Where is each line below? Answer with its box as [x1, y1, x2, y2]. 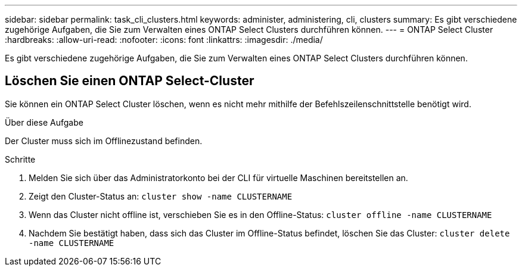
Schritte [5, 154, 36, 164]
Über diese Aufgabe [5, 117, 83, 127]
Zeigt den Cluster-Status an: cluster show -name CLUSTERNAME [29, 191, 293, 201]
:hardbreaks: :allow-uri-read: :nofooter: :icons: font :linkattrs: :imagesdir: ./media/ [5, 35, 323, 45]
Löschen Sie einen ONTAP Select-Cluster [5, 73, 254, 89]
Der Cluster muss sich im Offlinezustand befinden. [5, 135, 203, 146]
